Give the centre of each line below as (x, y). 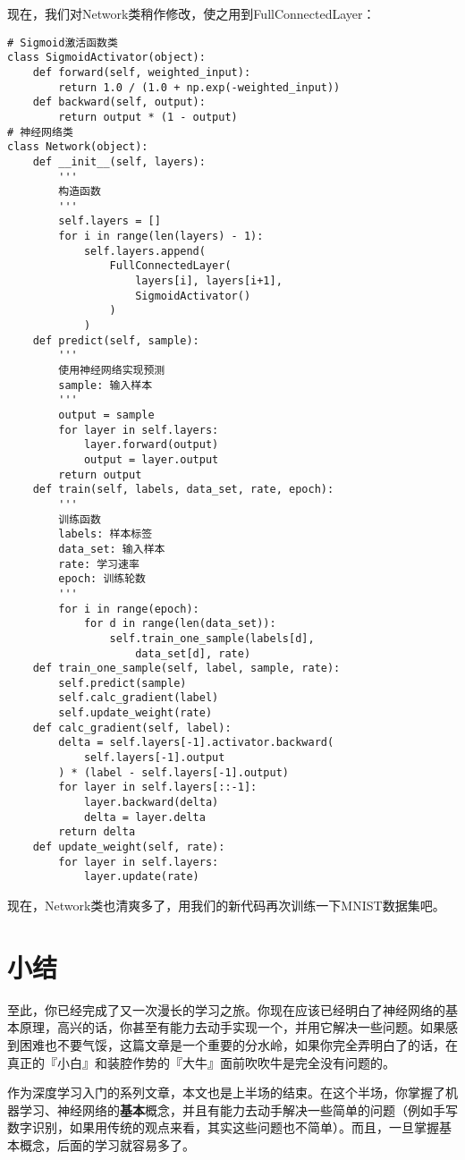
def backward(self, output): (119, 102)
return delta (97, 832)
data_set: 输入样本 (112, 549)
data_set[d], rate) (193, 653)
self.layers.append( (144, 251)
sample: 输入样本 (106, 385)
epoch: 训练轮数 (102, 579)
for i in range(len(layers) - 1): (161, 237)
